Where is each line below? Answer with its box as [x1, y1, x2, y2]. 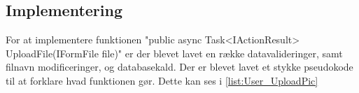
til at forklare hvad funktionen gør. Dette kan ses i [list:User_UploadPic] [6, 73, 318, 87]
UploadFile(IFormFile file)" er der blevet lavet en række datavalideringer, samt [6, 45, 343, 60]
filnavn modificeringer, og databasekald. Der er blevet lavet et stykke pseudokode [6, 59, 353, 74]
